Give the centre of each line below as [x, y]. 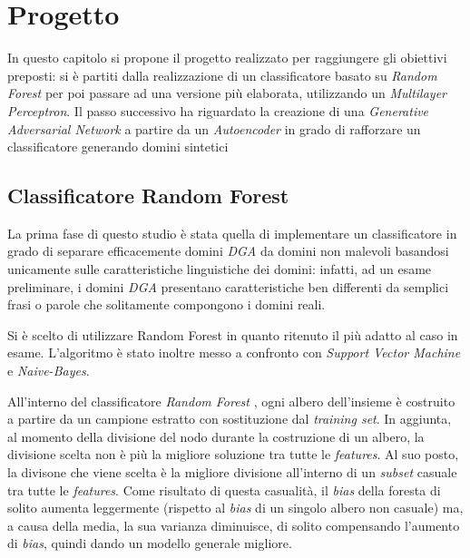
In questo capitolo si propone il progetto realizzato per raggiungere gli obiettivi [227, 58]
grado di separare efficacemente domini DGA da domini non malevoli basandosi [228, 251]
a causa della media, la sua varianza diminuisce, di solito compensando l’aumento [234, 525]
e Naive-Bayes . [49, 371]
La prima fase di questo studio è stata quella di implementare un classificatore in [232, 233]
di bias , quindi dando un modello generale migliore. [150, 543]
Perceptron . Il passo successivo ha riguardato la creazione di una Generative [218, 110]
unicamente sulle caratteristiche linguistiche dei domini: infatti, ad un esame [220, 269]
